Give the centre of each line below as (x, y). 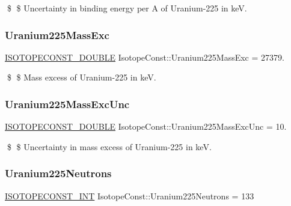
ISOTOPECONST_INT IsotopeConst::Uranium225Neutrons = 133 (130, 195)
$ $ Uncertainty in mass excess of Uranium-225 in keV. (109, 146)
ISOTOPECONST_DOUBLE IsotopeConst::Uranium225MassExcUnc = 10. (146, 126)
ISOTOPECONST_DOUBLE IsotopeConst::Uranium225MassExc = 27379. (145, 57)
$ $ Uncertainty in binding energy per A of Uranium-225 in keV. (127, 8)
